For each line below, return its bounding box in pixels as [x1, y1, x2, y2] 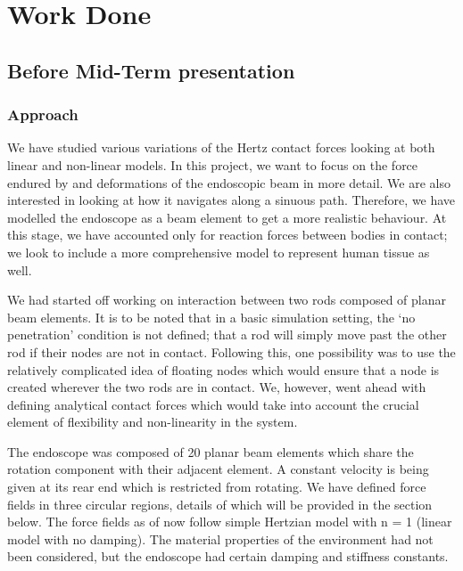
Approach [7, 103, 79, 126]
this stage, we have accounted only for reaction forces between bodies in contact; [7, 225, 448, 244]
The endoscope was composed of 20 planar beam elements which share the [7, 442, 414, 461]
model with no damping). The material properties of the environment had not [7, 529, 434, 548]
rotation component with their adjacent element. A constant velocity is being [7, 460, 429, 478]
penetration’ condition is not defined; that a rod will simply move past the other [7, 325, 447, 344]
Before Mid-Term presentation [7, 56, 295, 84]
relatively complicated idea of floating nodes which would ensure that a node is [7, 360, 440, 379]
